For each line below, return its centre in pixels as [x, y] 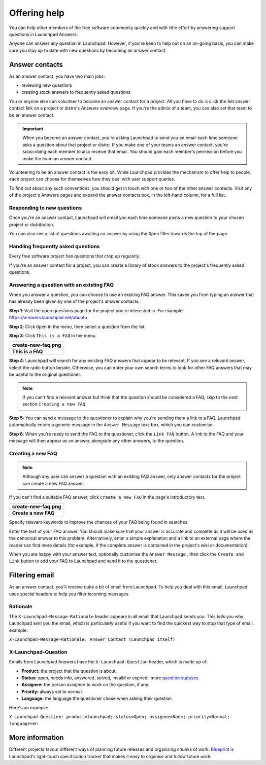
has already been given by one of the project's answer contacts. [74, 301]
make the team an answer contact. [58, 158]
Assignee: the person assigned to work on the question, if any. [85, 685]
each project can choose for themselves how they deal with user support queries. [92, 179]
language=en [23, 724]
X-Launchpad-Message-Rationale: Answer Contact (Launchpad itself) [92, 639]
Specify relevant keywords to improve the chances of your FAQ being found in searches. [99, 522]
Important [33, 129]
